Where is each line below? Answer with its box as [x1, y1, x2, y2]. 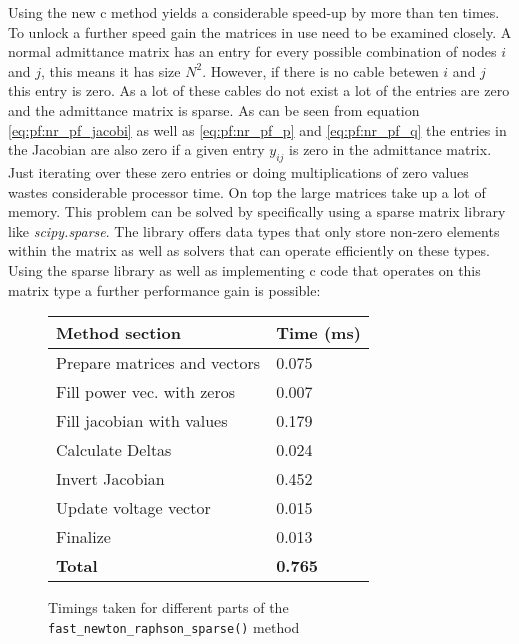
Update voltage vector [56, 496, 211, 520]
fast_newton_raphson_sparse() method [48, 616, 300, 637]
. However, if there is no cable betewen [202, 60, 439, 81]
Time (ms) [276, 321, 361, 345]
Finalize [56, 525, 111, 549]
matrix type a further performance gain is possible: [8, 279, 321, 300]
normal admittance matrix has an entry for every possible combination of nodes [8, 41, 497, 62]
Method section [56, 321, 181, 345]
